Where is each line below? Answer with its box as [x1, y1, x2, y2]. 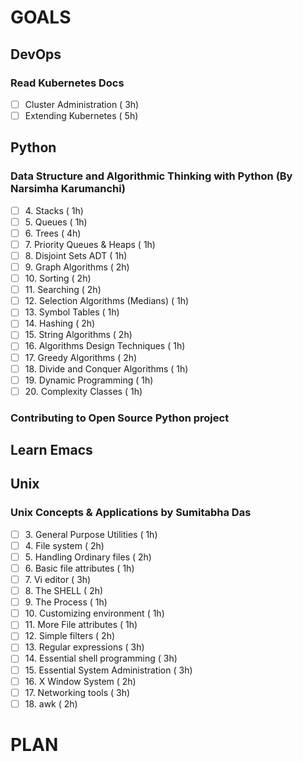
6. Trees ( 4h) [24, 227, 82, 239]
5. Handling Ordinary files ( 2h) [24, 551, 152, 563]
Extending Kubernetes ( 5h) [24, 109, 139, 121]
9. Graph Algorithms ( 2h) [24, 261, 130, 273]
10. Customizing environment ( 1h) [24, 607, 165, 620]
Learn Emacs [10, 442, 93, 459]
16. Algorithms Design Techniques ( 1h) [24, 340, 186, 352]
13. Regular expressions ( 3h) [24, 641, 145, 653]
